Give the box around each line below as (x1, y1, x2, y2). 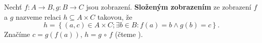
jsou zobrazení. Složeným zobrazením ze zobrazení (86, 2, 251, 12)
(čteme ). (115, 29, 143, 39)
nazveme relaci (16, 11, 61, 22)
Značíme (4, 29, 30, 39)
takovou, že (97, 11, 133, 22)
